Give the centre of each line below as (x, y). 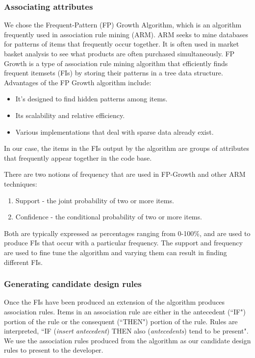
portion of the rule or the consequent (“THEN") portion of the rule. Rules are (121, 321)
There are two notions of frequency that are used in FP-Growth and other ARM (125, 174)
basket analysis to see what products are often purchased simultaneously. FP (119, 53)
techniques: (21, 183)
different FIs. (23, 262)
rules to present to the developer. (54, 350)
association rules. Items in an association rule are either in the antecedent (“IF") (125, 311)
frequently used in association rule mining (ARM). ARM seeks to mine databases (126, 34)
